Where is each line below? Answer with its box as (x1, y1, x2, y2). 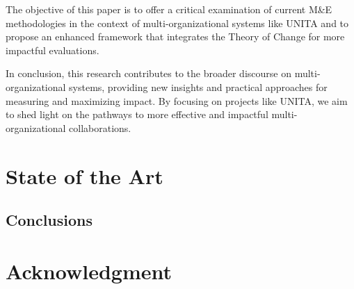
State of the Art (6, 161, 163, 190)
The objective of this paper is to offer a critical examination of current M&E (6, 2, 332, 16)
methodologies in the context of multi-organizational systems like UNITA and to (6, 15, 349, 30)
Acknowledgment (6, 256, 172, 285)
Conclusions (6, 209, 93, 231)
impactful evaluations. (6, 42, 99, 57)
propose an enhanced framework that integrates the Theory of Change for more (6, 29, 345, 44)
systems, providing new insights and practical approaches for (69, 79, 328, 94)
